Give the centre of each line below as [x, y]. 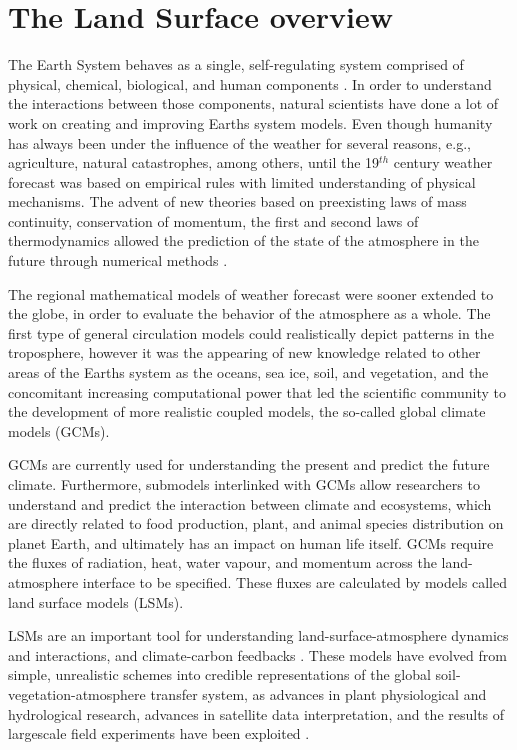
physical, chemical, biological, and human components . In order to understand [250, 83]
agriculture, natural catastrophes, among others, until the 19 [194, 162]
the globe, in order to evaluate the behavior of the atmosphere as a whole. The [249, 313]
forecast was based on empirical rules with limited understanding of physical [242, 181]
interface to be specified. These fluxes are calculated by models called [294, 581]
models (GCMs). [59, 430]
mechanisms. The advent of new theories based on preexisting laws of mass [237, 201]
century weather [443, 162]
